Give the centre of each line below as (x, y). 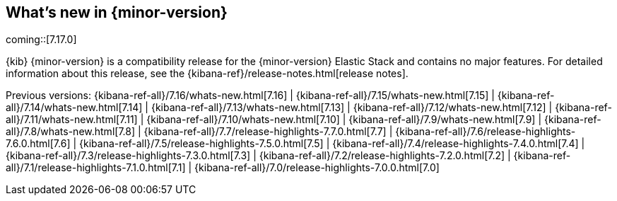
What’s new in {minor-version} (117, 12)
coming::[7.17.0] (41, 40)
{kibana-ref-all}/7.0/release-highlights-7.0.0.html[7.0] (317, 168)
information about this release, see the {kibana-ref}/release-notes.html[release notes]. (207, 74)
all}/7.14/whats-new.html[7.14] (74, 108)
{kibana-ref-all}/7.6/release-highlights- (486, 132)
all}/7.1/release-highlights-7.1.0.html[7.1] (96, 168)
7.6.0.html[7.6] (38, 144)
